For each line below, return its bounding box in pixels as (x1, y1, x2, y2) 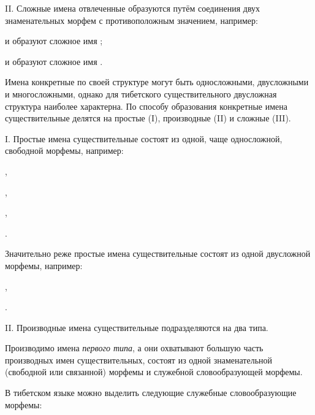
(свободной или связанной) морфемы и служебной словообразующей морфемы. (5, 365, 303, 378)
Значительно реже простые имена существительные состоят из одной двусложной (5, 247, 311, 260)
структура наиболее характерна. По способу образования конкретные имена (5, 99, 287, 112)
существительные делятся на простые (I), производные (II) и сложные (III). (5, 112, 291, 124)
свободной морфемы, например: (5, 144, 124, 157)
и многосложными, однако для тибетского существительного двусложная (5, 87, 277, 100)
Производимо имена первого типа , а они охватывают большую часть (5, 341, 264, 354)
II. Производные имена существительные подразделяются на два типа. (5, 321, 268, 333)
